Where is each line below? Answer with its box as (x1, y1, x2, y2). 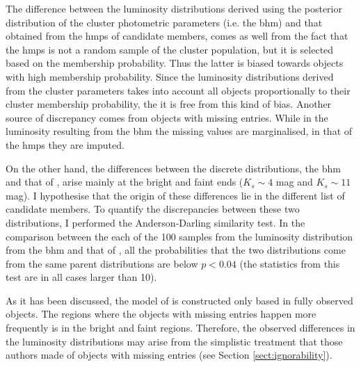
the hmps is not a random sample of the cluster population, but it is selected (6, 42, 334, 56)
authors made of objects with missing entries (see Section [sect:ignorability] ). (6, 348, 332, 362)
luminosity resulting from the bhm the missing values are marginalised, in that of (6, 124, 353, 138)
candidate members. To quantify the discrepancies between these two (6, 202, 300, 216)
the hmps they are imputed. (6, 137, 125, 152)
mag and (275, 174, 313, 189)
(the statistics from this (239, 256, 340, 270)
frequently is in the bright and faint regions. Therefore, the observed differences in (6, 320, 355, 335)
